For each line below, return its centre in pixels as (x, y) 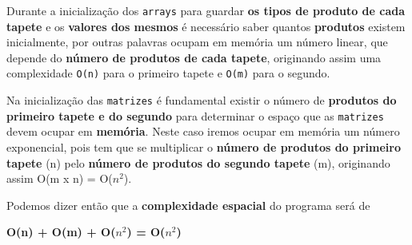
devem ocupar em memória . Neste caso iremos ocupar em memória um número (203, 131)
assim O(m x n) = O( (60, 178)
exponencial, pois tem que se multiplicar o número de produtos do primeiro (204, 147)
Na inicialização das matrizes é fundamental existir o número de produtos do (202, 100)
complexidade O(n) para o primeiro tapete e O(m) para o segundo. (168, 73)
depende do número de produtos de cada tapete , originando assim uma (194, 57)
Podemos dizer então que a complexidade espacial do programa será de (188, 205)
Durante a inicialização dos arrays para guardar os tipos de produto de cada (206, 10)
